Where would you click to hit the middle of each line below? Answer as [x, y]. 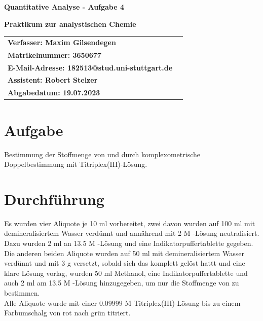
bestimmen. [22, 293]
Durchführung [54, 199]
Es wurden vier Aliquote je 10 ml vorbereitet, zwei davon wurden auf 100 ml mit [130, 223]
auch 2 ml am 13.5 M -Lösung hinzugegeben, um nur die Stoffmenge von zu [122, 283]
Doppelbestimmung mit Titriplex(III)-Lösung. [76, 164]
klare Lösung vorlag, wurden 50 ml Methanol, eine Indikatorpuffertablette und [126, 273]
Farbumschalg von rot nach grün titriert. [67, 313]
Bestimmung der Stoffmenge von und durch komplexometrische [102, 154]
